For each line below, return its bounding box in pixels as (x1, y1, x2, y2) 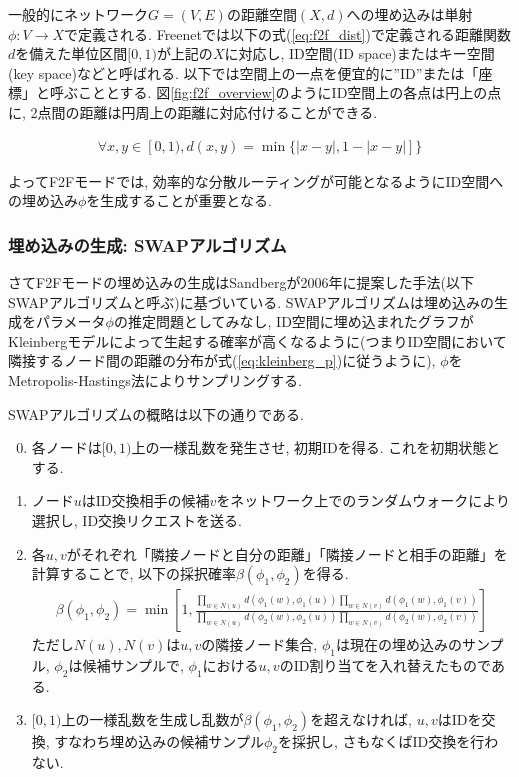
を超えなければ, (310, 709, 413, 730)
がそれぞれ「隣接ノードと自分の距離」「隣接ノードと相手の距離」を (66, 543, 508, 564)
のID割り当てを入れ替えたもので (279, 654, 491, 675)
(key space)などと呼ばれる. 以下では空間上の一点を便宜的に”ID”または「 (8, 62, 479, 83)
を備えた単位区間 (15, 43, 128, 64)
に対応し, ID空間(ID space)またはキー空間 (224, 43, 495, 64)
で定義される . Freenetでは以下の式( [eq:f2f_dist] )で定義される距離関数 (64, 23, 511, 44)
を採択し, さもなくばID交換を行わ (277, 731, 499, 752)
